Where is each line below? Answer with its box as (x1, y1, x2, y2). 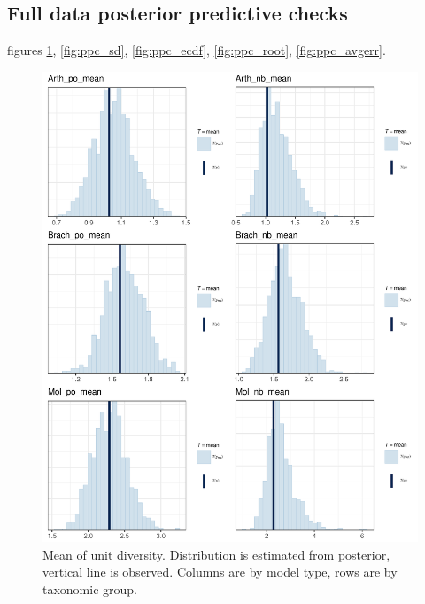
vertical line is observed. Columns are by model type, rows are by (42, 562, 398, 581)
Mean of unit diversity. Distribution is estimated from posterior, (42, 545, 390, 563)
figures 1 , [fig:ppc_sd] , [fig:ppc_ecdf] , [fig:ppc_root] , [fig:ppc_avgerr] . (7, 41, 386, 59)
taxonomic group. (42, 579, 138, 598)
